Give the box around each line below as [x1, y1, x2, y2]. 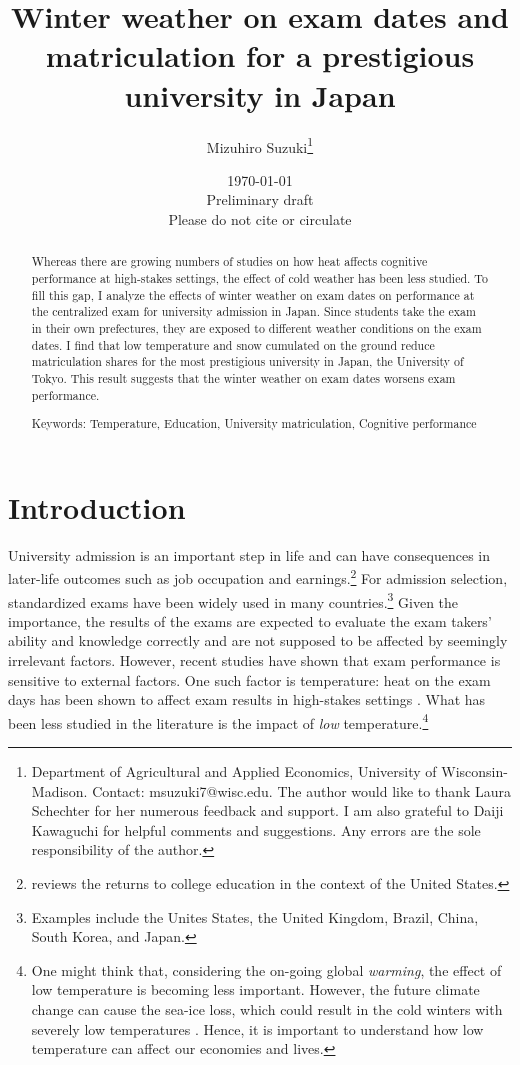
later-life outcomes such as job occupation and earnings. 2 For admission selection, [8, 565, 508, 588]
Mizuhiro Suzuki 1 [206, 133, 314, 157]
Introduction [8, 486, 186, 527]
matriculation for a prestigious [45, 35, 475, 76]
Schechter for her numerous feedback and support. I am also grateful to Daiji [31, 800, 504, 821]
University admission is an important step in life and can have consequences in [8, 544, 491, 565]
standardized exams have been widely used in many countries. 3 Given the [8, 588, 459, 612]
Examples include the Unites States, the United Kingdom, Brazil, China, [31, 906, 479, 927]
